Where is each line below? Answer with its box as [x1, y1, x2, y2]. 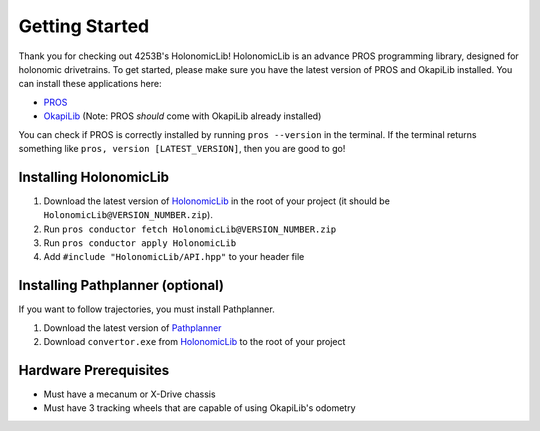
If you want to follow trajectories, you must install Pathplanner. [18, 303, 275, 315]
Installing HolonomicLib [18, 168, 170, 185]
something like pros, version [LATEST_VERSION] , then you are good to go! [18, 142, 346, 154]
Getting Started [18, 15, 150, 37]
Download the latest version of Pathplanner [43, 321, 222, 334]
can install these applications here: [18, 78, 162, 90]
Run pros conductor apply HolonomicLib [43, 236, 237, 249]
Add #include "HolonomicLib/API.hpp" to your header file [43, 251, 305, 263]
